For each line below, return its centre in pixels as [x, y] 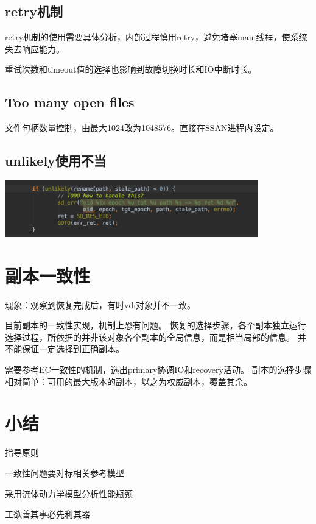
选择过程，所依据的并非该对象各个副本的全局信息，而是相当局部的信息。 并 [156, 337]
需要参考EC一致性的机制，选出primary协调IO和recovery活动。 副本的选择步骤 [158, 370]
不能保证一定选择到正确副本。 [65, 349]
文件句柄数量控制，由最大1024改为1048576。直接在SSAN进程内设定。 [142, 128]
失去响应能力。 [35, 48]
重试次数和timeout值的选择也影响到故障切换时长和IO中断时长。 [131, 69]
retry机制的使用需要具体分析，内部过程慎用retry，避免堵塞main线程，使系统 [156, 37]
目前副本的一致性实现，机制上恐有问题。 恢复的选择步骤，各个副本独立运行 [156, 325]
